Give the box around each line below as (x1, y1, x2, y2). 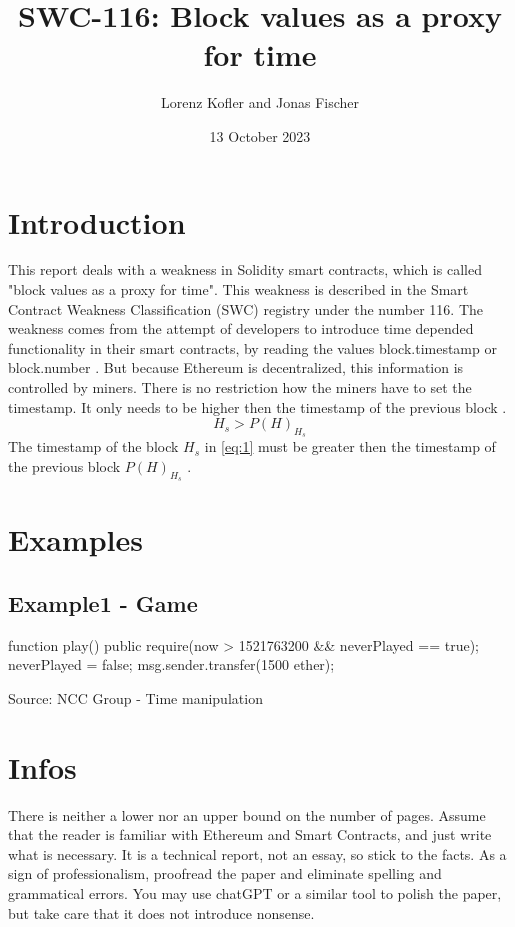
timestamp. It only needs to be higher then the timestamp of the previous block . (8, 396, 507, 417)
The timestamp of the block (8, 436, 179, 457)
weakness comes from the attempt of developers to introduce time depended (8, 318, 474, 339)
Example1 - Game (8, 587, 198, 618)
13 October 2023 (209, 125, 311, 146)
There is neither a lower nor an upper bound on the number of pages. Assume (8, 804, 486, 825)
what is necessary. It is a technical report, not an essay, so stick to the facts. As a (8, 843, 507, 864)
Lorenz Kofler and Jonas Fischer (160, 92, 359, 113)
